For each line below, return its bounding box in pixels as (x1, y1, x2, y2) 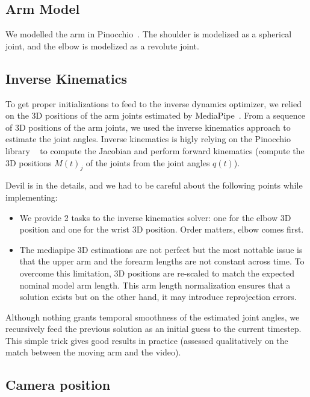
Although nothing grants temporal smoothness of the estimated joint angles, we (5, 310, 300, 323)
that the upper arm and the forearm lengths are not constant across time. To (19, 255, 305, 267)
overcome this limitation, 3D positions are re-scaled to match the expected (19, 266, 295, 279)
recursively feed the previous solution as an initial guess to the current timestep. (5, 322, 302, 335)
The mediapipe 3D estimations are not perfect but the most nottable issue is (19, 243, 303, 255)
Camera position (5, 375, 111, 394)
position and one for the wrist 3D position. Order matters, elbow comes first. (19, 223, 304, 236)
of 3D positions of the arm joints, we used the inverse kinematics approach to (5, 120, 291, 133)
